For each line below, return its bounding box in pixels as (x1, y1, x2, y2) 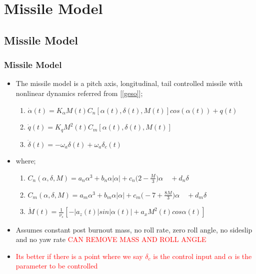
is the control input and (153, 250, 226, 261)
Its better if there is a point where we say (15, 250, 143, 261)
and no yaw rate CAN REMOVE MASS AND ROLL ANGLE (15, 234, 206, 244)
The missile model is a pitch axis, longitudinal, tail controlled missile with (15, 78, 242, 88)
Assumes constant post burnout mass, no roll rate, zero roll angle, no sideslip (15, 224, 252, 234)
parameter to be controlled (15, 260, 98, 271)
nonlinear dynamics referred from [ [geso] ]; (15, 87, 143, 98)
